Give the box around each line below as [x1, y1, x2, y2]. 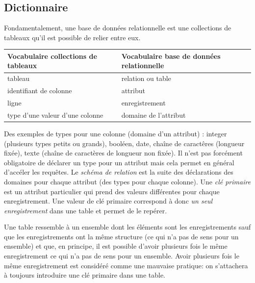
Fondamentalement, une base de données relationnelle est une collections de [4, 23, 231, 33]
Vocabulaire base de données [121, 51, 221, 61]
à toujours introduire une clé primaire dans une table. [4, 270, 165, 280]
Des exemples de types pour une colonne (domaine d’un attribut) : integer [4, 128, 227, 138]
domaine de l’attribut [121, 109, 186, 120]
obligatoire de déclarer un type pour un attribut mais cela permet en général [4, 157, 234, 167]
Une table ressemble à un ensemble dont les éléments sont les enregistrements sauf [4, 222, 251, 232]
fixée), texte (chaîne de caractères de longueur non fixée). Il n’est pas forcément [4, 148, 243, 158]
